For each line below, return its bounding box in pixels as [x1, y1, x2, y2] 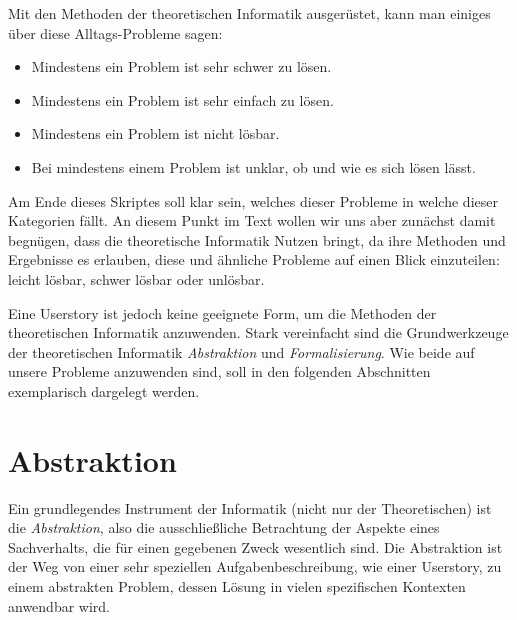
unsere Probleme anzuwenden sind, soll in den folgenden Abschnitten [8, 361, 431, 382]
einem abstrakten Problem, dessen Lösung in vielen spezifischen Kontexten [8, 576, 466, 596]
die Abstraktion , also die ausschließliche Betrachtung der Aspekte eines [8, 517, 440, 538]
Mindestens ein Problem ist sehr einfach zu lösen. [31, 89, 334, 110]
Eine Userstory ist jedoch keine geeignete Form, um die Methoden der [8, 302, 437, 323]
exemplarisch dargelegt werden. [8, 380, 200, 401]
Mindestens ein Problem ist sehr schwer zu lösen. [31, 56, 332, 77]
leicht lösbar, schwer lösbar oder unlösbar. [8, 268, 265, 289]
